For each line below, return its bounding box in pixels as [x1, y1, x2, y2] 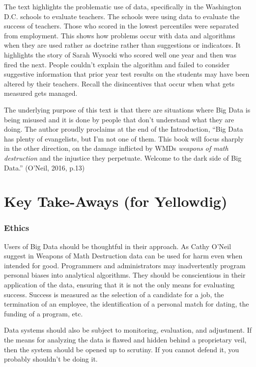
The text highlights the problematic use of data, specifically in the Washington [4, 1, 241, 11]
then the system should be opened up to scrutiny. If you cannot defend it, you [4, 344, 239, 354]
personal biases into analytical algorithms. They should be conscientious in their [4, 270, 246, 280]
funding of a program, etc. [4, 308, 83, 318]
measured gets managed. [4, 88, 78, 98]
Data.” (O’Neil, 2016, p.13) [4, 162, 85, 172]
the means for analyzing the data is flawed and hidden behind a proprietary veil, [4, 335, 247, 345]
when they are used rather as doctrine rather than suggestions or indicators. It [4, 40, 241, 50]
